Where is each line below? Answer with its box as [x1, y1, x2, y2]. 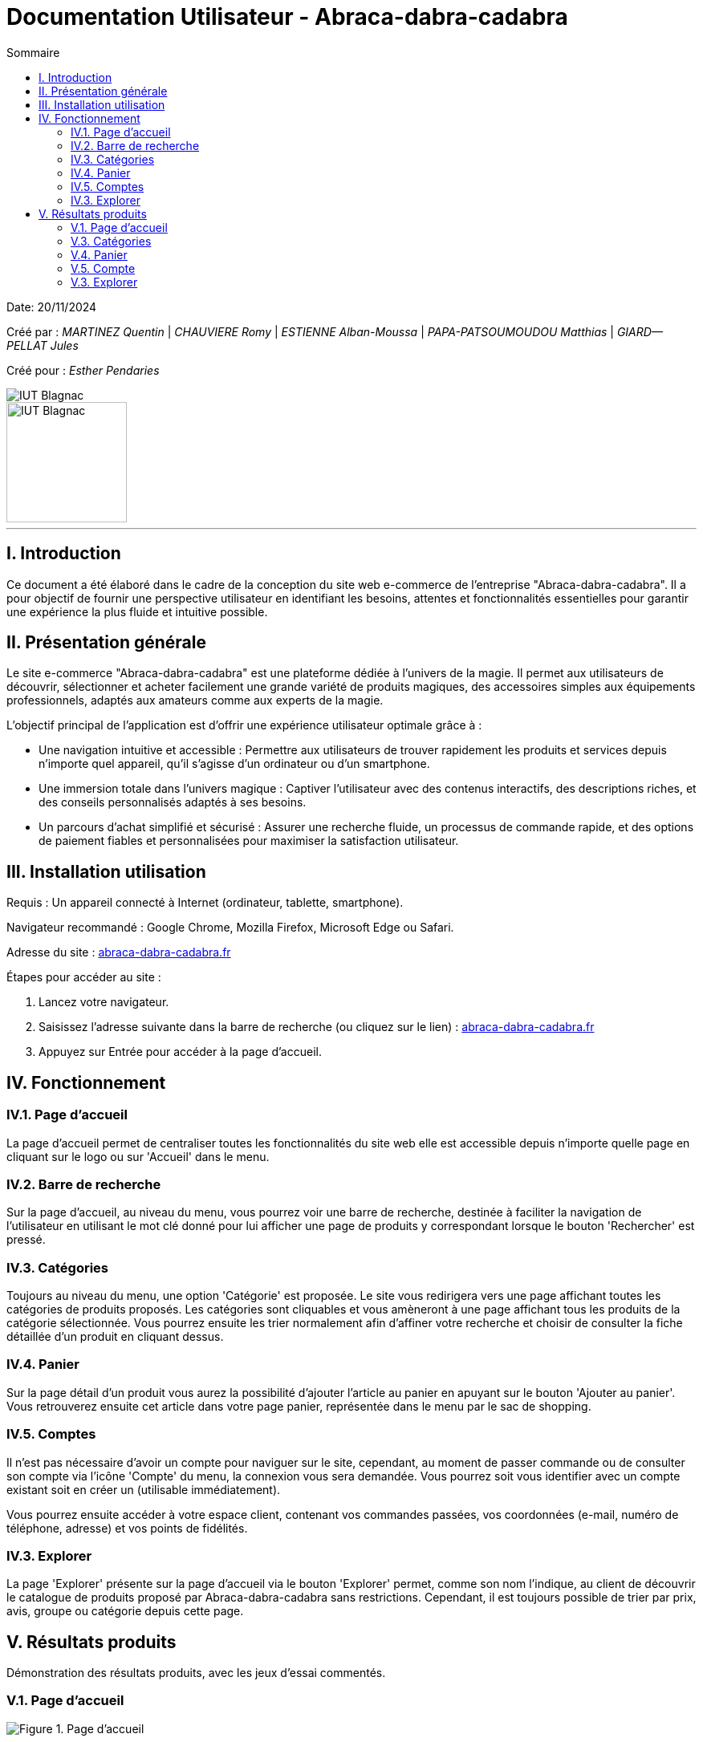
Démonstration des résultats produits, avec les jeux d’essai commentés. [6, 1666, 386, 1680]
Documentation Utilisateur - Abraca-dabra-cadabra [6, 3, 568, 30]
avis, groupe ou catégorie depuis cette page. [6, 1604, 244, 1618]
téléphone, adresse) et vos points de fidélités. [6, 1521, 248, 1535]
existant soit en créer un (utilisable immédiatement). [6, 1482, 281, 1496]
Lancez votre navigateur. [39, 995, 169, 1009]
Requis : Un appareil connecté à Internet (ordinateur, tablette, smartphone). [6, 895, 404, 910]
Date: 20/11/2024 [6, 299, 97, 314]
